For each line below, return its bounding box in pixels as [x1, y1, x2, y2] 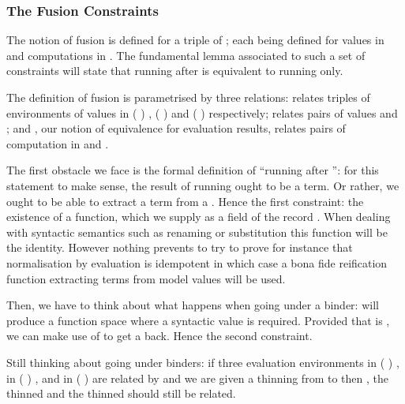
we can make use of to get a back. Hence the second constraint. [6, 327, 313, 344]
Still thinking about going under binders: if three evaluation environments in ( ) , [6, 353, 399, 370]
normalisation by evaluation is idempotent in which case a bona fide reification [6, 254, 388, 271]
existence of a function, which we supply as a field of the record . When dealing [6, 208, 391, 225]
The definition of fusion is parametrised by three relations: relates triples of [6, 89, 370, 105]
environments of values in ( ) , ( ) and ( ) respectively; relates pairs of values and [6, 104, 398, 121]
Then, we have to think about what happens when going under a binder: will [6, 297, 379, 313]
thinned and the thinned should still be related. [6, 385, 236, 402]
